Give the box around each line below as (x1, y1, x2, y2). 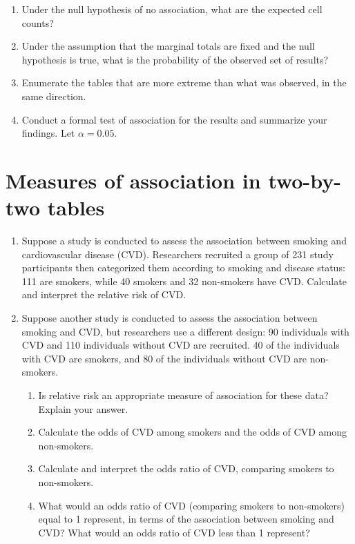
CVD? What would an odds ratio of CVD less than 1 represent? (38, 525, 310, 539)
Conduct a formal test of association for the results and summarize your (21, 112, 327, 126)
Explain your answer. (38, 401, 128, 416)
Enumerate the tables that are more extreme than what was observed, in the (21, 75, 347, 90)
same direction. (21, 88, 86, 103)
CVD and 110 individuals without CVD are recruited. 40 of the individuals (21, 338, 340, 352)
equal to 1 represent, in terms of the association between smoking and (38, 512, 334, 526)
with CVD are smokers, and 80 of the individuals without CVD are (21, 351, 307, 365)
